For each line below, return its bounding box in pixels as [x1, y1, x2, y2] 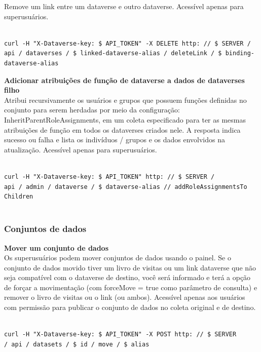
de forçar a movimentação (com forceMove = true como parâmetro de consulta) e [4, 282, 257, 292]
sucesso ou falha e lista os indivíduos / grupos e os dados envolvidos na [4, 134, 225, 145]
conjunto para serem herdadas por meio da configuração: [4, 104, 180, 115]
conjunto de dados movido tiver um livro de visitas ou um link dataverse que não [4, 262, 256, 272]
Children [4, 193, 33, 201]
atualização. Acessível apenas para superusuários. [4, 144, 157, 154]
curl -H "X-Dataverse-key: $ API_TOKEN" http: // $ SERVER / [4, 173, 215, 180]
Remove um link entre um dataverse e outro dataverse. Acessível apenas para [4, 1, 244, 11]
